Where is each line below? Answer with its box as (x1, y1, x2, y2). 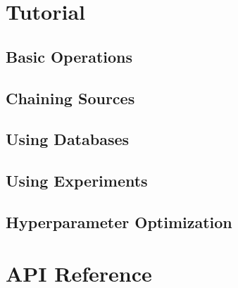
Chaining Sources (6, 87, 135, 108)
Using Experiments (6, 170, 148, 192)
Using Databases (6, 128, 130, 150)
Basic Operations (6, 45, 133, 67)
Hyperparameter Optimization (6, 211, 232, 232)
